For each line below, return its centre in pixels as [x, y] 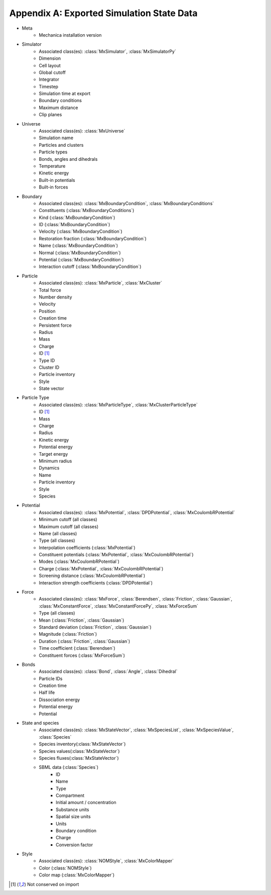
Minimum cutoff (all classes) [68, 520]
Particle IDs [51, 678]
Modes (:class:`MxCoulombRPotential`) [79, 562]
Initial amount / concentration [86, 803]
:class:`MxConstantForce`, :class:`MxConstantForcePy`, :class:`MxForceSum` [118, 606]
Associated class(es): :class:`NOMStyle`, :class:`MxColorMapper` [106, 861]
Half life [47, 692]
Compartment [70, 795]
